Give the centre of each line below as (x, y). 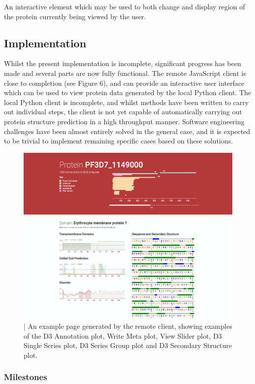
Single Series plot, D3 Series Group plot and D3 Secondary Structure (128, 345)
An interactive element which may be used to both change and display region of (125, 6)
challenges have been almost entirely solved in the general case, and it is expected (127, 131)
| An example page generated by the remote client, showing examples (128, 326)
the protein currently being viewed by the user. (75, 16)
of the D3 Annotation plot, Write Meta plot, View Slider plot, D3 (123, 335)
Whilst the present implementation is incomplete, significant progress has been (123, 63)
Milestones (26, 377)
